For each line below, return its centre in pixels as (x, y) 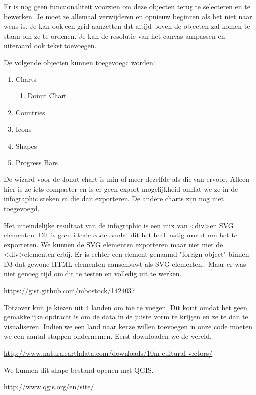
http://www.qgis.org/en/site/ (49, 386)
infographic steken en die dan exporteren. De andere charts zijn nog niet (114, 198)
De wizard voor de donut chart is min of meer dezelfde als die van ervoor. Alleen (127, 179)
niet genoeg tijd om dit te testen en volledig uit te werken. (93, 274)
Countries (30, 112)
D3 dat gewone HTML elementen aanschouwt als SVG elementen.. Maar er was (125, 264)
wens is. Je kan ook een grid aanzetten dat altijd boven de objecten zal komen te (127, 26)
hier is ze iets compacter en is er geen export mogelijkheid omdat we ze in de (121, 189)
